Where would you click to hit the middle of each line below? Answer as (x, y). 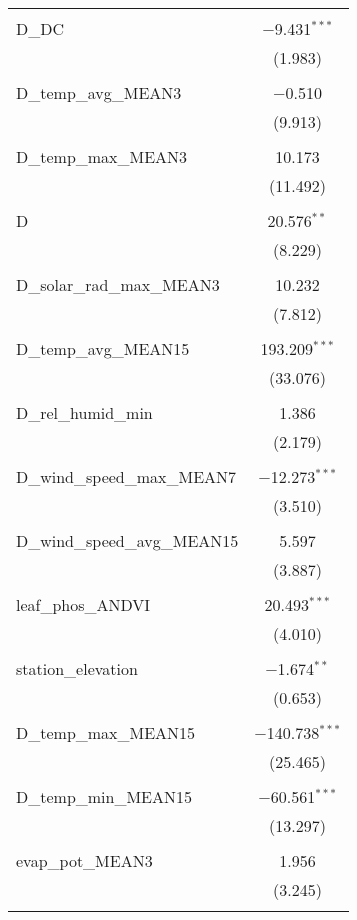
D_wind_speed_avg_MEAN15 (127, 540)
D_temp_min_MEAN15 (104, 796)
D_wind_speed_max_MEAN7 (126, 476)
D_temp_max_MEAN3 (102, 156)
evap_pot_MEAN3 (84, 860)
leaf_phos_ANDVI (83, 604)
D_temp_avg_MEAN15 (103, 348)
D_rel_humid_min (84, 412)
